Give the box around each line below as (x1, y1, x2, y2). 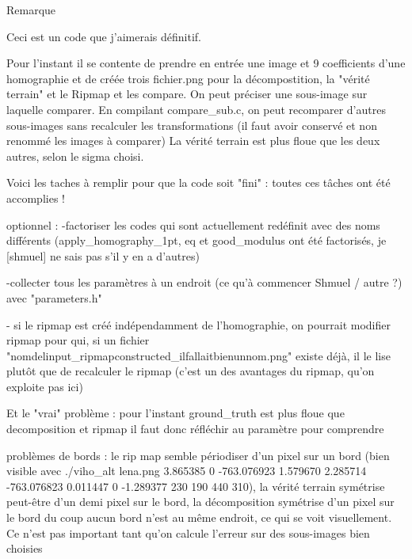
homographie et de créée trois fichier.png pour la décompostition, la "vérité (6, 70, 370, 86)
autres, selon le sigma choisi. (6, 147, 144, 164)
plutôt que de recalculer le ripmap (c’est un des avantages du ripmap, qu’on (6, 363, 375, 379)
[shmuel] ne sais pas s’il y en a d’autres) (6, 247, 200, 264)
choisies (6, 540, 43, 557)
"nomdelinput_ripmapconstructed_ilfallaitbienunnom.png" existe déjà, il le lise (6, 347, 391, 363)
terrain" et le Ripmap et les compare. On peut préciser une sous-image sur (6, 86, 368, 102)
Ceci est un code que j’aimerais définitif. (6, 28, 201, 44)
